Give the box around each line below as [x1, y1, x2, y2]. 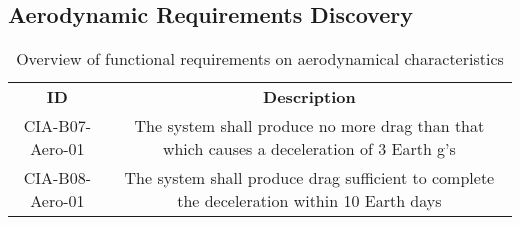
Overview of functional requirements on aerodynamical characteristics [16, 47, 504, 71]
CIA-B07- [23, 114, 92, 138]
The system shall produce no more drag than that [134, 114, 485, 138]
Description [263, 85, 356, 109]
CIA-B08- [23, 166, 92, 190]
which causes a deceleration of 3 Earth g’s [162, 137, 456, 161]
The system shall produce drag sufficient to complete [124, 166, 495, 190]
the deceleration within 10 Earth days [177, 189, 442, 213]
